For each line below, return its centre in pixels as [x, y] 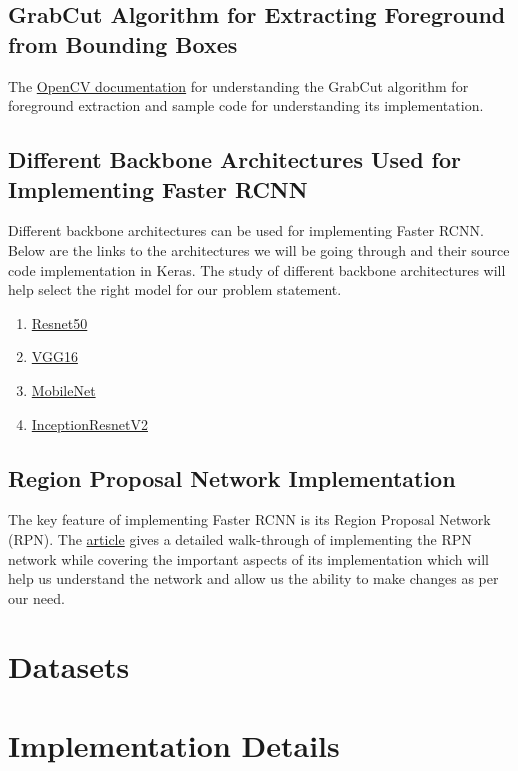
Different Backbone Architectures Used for [235, 159]
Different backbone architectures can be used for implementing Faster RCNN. [246, 230]
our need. [36, 597]
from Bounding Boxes [123, 43]
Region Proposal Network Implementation [232, 477]
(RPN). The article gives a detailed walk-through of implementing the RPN [240, 538]
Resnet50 [59, 322]
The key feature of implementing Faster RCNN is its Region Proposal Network [249, 519]
